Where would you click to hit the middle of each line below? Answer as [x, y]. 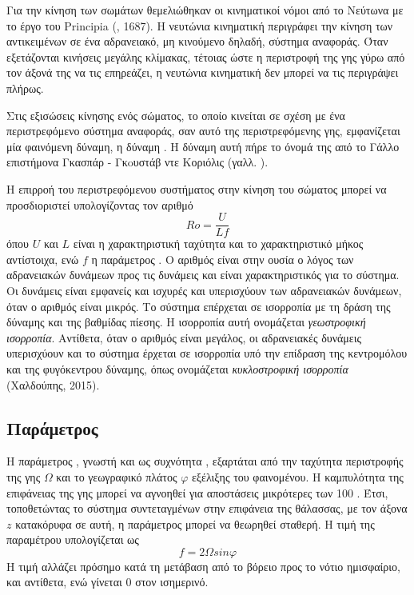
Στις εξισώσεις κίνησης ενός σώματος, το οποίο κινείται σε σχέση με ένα [176, 115]
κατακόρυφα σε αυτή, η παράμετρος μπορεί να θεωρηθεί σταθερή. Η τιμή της [195, 523]
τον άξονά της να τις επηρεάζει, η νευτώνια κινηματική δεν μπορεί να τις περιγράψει [203, 72]
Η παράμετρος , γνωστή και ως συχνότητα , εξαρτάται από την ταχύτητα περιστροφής [205, 461]
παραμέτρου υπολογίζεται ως [73, 539]
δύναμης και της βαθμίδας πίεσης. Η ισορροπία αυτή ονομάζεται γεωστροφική [186, 322]
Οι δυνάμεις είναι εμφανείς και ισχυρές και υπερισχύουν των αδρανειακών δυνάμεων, [204, 290]
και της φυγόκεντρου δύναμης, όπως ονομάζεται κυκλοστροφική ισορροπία [177, 368]
